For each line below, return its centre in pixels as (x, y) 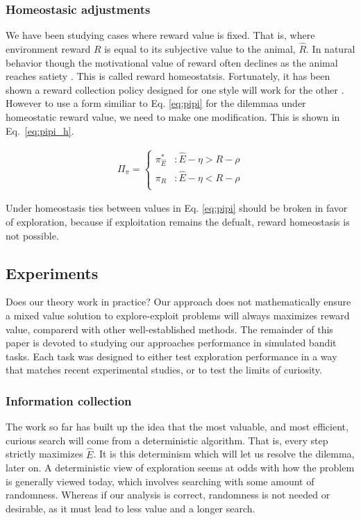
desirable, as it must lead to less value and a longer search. (131, 509)
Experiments (52, 272)
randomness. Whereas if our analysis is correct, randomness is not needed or (168, 495)
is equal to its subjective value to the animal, (200, 49)
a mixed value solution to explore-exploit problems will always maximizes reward (178, 316)
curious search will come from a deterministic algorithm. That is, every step (167, 440)
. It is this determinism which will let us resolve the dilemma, (224, 454)
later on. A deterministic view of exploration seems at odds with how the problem (180, 468)
